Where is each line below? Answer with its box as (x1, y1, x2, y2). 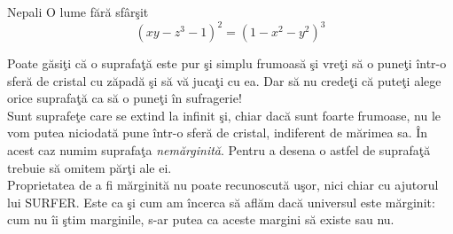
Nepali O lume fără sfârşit (7, 3, 149, 20)
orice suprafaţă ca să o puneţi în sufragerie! (7, 89, 242, 107)
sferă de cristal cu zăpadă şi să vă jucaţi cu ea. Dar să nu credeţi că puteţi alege (7, 71, 441, 90)
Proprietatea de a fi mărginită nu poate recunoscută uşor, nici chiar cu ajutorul (7, 175, 439, 194)
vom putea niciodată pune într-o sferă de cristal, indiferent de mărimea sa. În (7, 123, 428, 142)
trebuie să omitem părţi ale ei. (7, 158, 172, 176)
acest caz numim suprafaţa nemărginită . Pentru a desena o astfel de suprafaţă (7, 141, 431, 160)
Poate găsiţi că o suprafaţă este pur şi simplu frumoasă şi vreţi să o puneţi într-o (7, 54, 447, 73)
